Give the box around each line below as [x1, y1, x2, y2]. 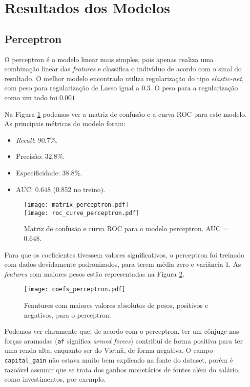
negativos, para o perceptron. [24, 309, 111, 320]
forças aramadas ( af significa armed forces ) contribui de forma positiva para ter [4, 335, 243, 345]
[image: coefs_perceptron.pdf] [24, 286, 125, 293]
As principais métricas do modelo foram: [4, 118, 126, 129]
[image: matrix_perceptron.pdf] [24, 201, 129, 209]
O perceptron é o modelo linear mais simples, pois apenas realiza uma [4, 54, 214, 64]
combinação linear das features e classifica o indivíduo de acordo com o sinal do [4, 64, 242, 74]
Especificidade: [16, 167, 60, 177]
